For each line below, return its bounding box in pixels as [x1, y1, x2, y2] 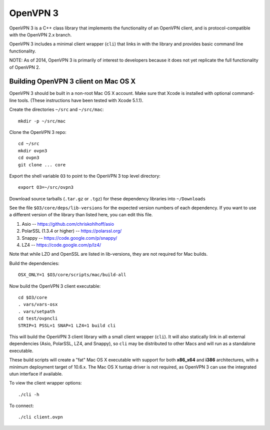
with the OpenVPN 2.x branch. [9, 31, 72, 37]
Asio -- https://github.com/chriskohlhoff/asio [21, 221, 114, 227]
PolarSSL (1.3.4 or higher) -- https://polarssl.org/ [21, 228, 122, 234]
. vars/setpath [18, 309, 55, 314]
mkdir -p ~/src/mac [18, 118, 66, 124]
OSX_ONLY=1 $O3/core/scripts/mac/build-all [18, 272, 126, 278]
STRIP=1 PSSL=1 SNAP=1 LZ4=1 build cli [18, 323, 116, 328]
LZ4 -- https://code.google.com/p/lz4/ [21, 242, 101, 248]
